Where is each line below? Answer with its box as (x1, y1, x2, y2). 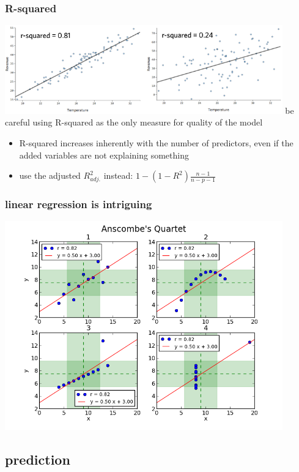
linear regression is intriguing (5, 197, 152, 212)
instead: (103, 169, 133, 182)
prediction (5, 449, 70, 468)
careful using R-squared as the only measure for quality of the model (5, 116, 263, 129)
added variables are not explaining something (19, 148, 189, 161)
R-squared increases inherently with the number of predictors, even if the (19, 137, 293, 149)
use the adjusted (19, 169, 81, 182)
